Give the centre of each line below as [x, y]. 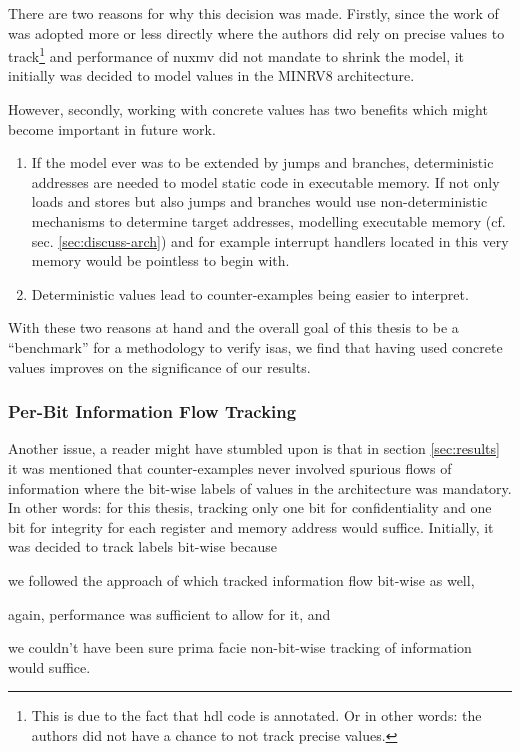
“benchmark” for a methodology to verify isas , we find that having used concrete [255, 346]
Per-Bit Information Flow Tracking [152, 411]
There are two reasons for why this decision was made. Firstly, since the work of [253, 13]
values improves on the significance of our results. [159, 366]
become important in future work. [112, 128]
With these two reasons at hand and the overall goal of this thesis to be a [233, 327]
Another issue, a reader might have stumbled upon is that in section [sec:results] [254, 448]
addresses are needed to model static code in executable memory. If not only [265, 181]
